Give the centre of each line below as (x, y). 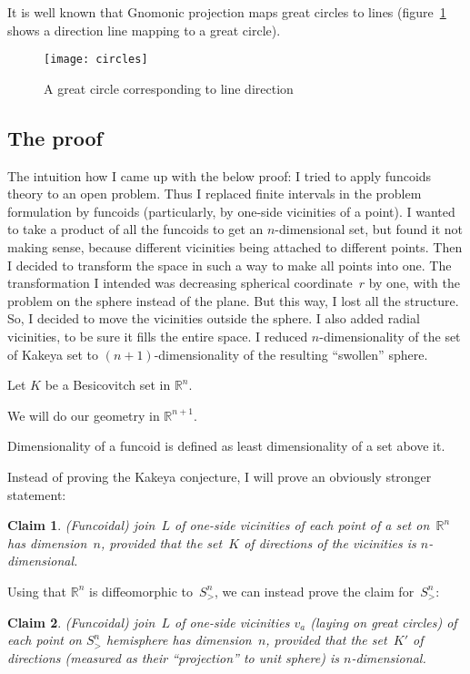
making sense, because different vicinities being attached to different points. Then (235, 247)
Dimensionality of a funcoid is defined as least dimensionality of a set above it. (226, 446)
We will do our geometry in (84, 415)
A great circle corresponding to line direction (169, 88)
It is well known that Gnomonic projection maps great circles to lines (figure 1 (227, 12)
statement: (37, 494)
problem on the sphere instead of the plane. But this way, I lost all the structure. (233, 300)
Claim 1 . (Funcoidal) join (81, 525)
